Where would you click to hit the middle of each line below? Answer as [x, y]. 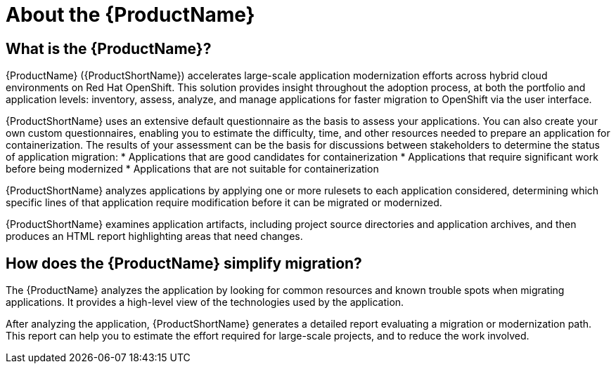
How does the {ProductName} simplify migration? [184, 263]
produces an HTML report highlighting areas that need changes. [154, 236]
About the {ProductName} [130, 15]
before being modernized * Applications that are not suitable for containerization [192, 169]
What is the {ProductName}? [109, 48]
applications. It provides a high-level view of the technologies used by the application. [205, 302]
